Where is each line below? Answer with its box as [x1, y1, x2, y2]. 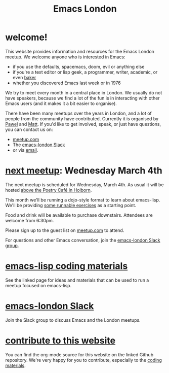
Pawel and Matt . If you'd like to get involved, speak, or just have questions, [5, 121, 161, 127]
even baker [12, 74, 36, 80]
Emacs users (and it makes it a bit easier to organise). [5, 100, 117, 107]
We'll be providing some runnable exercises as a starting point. [5, 202, 137, 208]
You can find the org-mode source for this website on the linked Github [5, 351, 153, 358]
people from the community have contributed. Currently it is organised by [5, 115, 158, 122]
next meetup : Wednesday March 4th [5, 165, 163, 177]
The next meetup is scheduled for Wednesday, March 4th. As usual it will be [5, 181, 164, 188]
